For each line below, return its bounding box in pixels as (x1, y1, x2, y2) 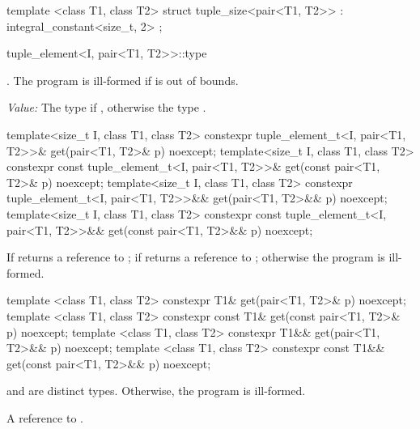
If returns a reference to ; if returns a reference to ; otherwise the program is (6, 248, 385, 265)
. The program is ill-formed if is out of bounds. (6, 71, 239, 88)
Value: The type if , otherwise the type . (6, 99, 206, 116)
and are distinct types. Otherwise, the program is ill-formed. (6, 382, 306, 399)
